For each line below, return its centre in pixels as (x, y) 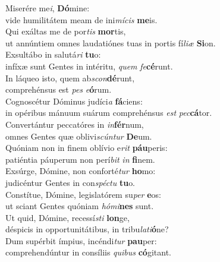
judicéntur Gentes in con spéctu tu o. (70, 182)
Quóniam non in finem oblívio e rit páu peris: (87, 148)
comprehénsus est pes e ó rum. (59, 89)
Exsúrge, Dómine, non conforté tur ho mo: (81, 171)
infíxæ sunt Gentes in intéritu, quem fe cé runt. (89, 66)
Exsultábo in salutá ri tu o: (53, 54)
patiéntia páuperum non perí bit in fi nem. (80, 159)
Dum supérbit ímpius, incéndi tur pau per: (81, 240)
